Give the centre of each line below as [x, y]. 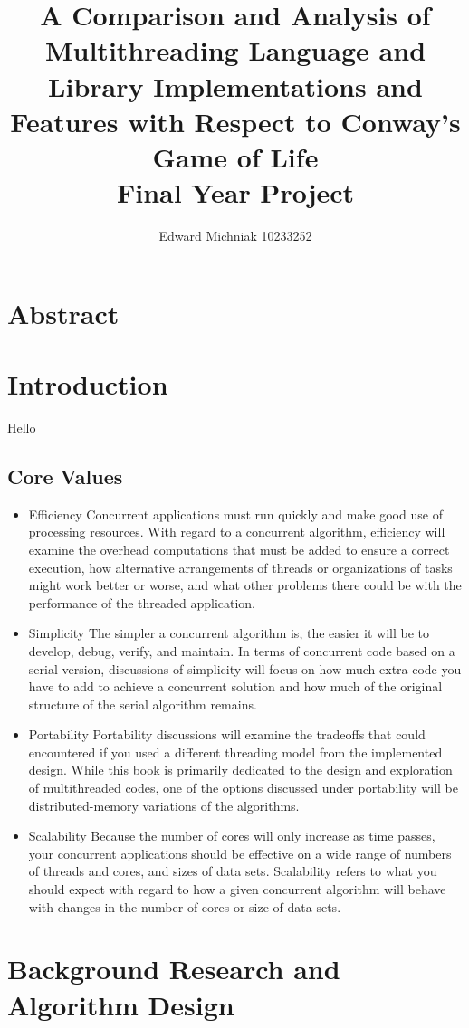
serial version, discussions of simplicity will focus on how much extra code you [245, 668]
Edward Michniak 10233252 [235, 236]
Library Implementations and [235, 86]
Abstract [63, 313]
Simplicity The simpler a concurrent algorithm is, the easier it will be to [229, 633]
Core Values [65, 476]
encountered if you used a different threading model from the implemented [235, 752]
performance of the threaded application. [142, 602]
